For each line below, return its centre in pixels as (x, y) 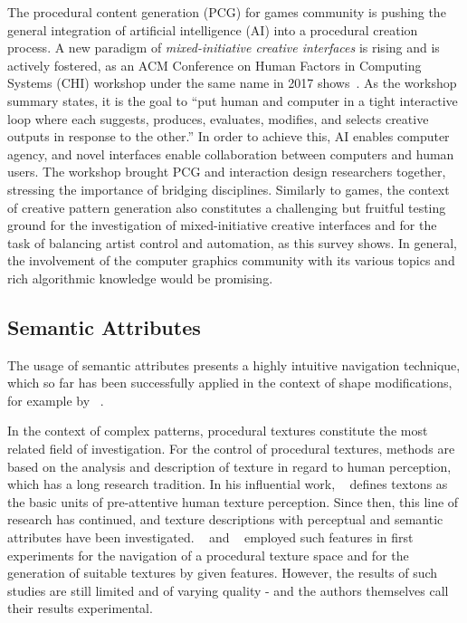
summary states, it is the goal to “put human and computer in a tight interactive (233, 100)
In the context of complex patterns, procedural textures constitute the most (218, 431)
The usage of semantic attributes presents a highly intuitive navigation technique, (234, 364)
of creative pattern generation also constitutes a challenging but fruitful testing (227, 207)
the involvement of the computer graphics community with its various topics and (231, 260)
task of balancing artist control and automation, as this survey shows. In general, (232, 242)
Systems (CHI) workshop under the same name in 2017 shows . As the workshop (232, 83)
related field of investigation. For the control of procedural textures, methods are (231, 449)
